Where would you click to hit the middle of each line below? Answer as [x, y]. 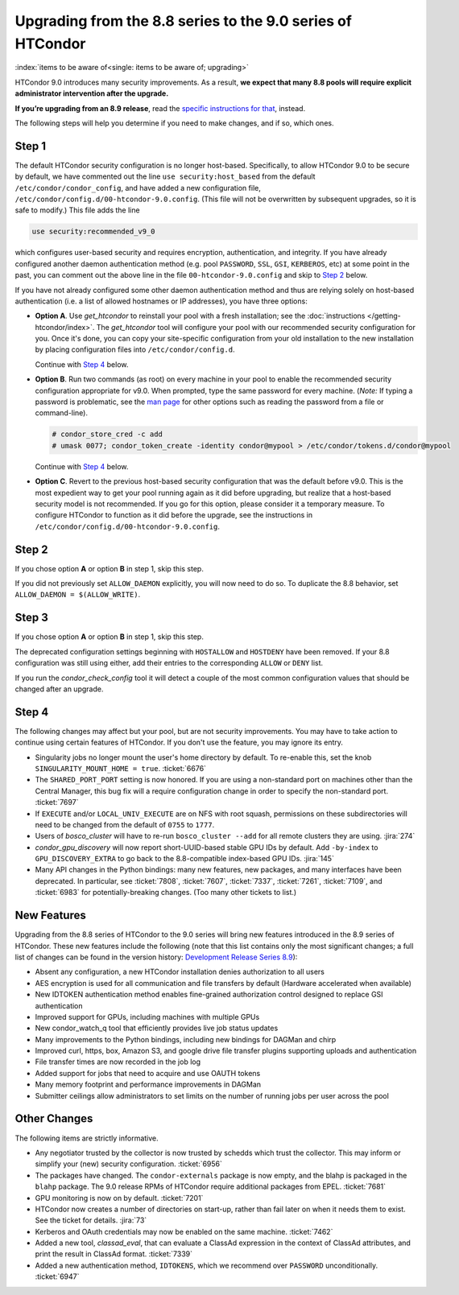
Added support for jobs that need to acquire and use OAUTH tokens [148, 1073]
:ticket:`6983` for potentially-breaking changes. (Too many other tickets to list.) [166, 893]
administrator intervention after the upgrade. [92, 93]
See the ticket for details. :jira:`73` [91, 1220]
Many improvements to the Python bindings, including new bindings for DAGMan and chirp [186, 1039]
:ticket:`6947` [57, 1276]
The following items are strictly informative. [87, 1138]
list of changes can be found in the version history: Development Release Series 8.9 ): [156, 957]
